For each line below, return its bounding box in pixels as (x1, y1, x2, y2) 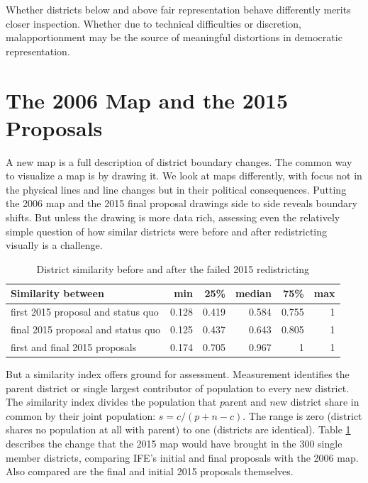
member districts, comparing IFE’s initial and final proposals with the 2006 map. (6, 450, 359, 465)
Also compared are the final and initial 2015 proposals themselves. (6, 464, 294, 479)
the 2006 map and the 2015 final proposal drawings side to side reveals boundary (6, 196, 358, 211)
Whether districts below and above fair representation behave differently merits (6, 2, 351, 16)
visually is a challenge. (6, 238, 103, 252)
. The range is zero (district (242, 408, 362, 423)
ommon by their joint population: (10, 408, 156, 423)
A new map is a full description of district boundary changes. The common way (6, 154, 352, 169)
